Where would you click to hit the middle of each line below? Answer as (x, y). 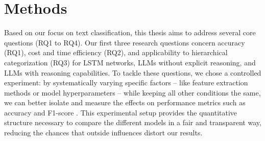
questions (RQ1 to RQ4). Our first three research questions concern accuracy (125, 42)
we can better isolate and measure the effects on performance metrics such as (125, 102)
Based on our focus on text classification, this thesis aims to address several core (130, 32)
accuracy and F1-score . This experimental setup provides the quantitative (121, 112)
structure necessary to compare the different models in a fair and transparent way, (133, 122)
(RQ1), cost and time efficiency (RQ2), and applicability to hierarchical (116, 52)
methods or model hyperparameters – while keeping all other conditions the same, (132, 92)
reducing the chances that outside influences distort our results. (103, 133)
